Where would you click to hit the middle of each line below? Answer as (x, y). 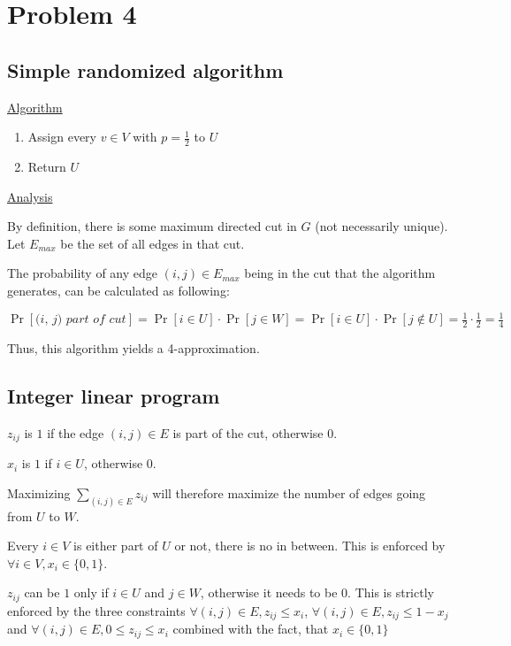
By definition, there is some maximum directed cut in (152, 226)
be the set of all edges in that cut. (153, 243)
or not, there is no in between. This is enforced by (310, 546)
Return (47, 166)
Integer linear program (114, 395)
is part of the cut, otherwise (248, 432)
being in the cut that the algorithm (340, 273)
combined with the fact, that (251, 629)
